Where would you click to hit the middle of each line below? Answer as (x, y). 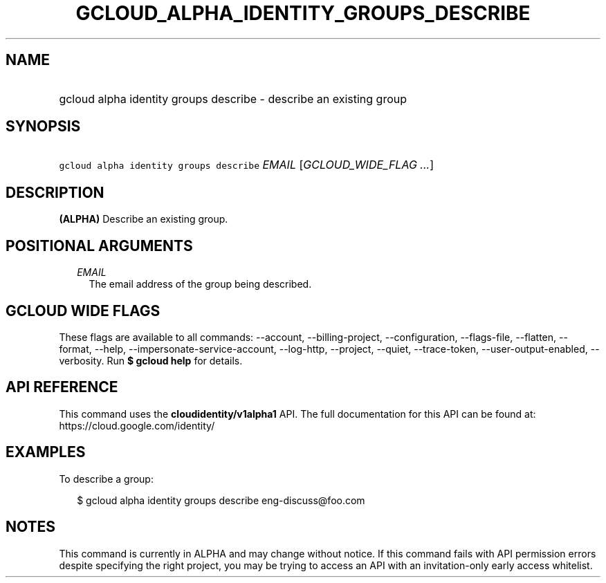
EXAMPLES (46, 452)
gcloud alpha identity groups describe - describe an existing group (233, 99)
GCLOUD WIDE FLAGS (83, 311)
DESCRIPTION (55, 192)
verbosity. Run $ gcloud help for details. (151, 360)
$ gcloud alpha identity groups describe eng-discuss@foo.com (221, 500)
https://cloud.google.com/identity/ (137, 425)
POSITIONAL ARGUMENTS (99, 246)
